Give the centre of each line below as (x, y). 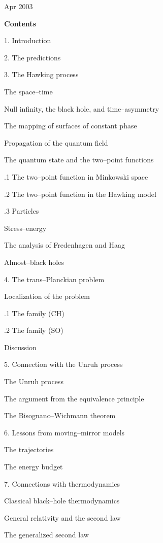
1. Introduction (28, 40)
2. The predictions (32, 57)
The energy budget (34, 467)
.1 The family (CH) (34, 313)
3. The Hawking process (41, 74)
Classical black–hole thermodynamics (62, 501)
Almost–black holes (34, 262)
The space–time (28, 91)
